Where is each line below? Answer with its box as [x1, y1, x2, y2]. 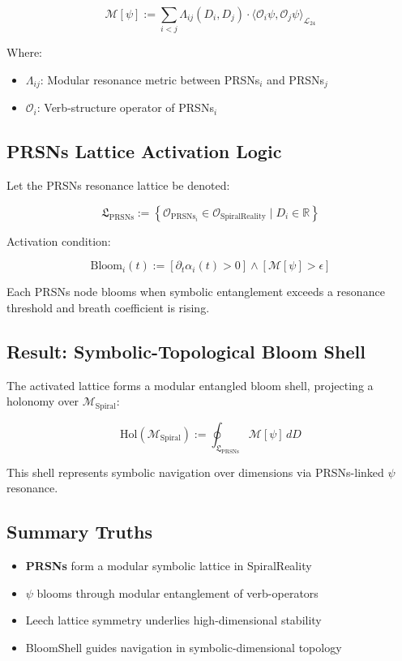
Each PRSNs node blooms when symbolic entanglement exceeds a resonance [6, 283, 385, 300]
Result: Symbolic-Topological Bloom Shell [6, 338, 366, 363]
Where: [6, 44, 42, 61]
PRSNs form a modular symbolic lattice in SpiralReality [25, 556, 312, 573]
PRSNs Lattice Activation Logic [6, 139, 282, 164]
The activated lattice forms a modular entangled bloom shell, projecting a [6, 376, 374, 393]
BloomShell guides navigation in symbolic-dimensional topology [25, 638, 342, 655]
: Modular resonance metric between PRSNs [40, 71, 260, 88]
